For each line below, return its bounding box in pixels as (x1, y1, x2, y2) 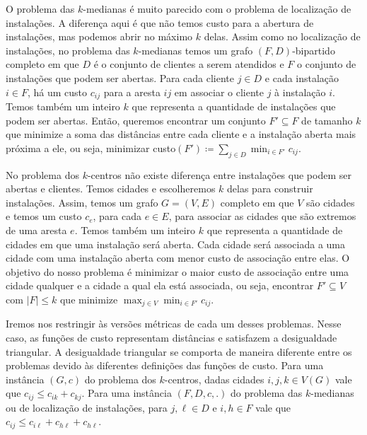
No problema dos (6, 167, 79, 182)
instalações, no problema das (6, 42, 130, 57)
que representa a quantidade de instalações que (132, 99, 336, 114)
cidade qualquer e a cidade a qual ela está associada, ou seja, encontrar (6, 278, 314, 293)
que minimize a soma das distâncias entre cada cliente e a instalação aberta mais (6, 127, 356, 141)
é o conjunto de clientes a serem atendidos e (93, 57, 284, 71)
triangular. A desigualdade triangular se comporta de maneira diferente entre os (6, 344, 352, 359)
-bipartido (292, 42, 335, 57)
